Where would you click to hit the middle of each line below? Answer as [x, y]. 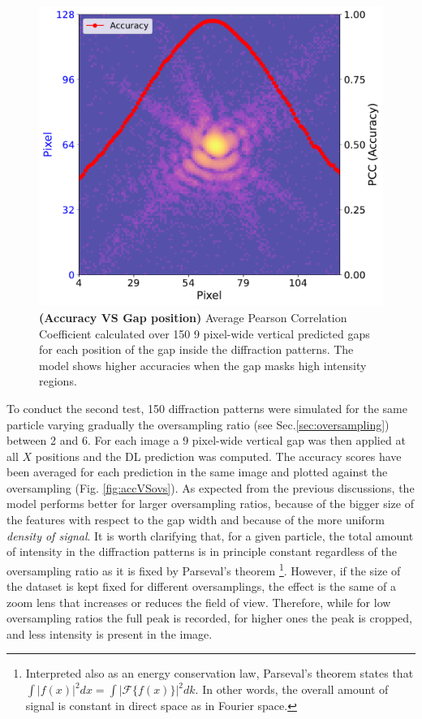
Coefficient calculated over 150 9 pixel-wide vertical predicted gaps [205, 333]
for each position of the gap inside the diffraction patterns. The [196, 349]
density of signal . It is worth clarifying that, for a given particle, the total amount [210, 535]
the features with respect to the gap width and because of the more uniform [196, 520]
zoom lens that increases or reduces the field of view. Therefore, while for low [199, 602]
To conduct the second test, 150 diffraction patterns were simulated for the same [207, 408]
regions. [58, 381]
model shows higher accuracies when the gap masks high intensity [203, 365]
